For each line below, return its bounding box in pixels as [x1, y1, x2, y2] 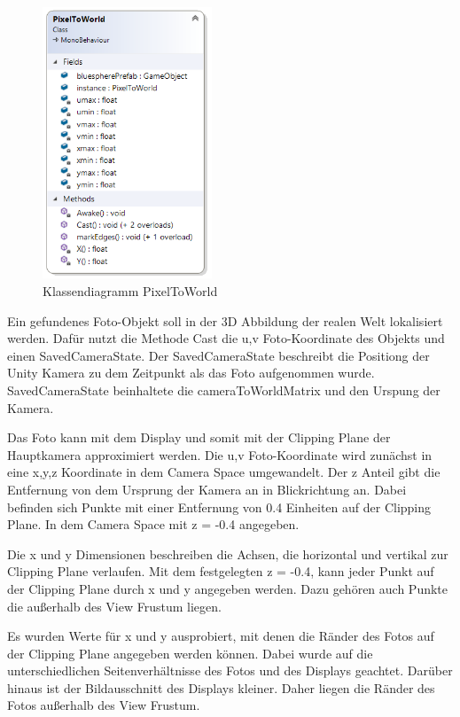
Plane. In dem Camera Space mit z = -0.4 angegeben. [7, 515, 300, 534]
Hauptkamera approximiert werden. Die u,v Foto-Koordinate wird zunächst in [7, 445, 433, 464]
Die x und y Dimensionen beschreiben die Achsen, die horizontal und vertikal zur [7, 544, 448, 563]
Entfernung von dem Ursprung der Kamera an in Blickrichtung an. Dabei [7, 479, 407, 498]
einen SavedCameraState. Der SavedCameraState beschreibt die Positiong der [7, 346, 430, 364]
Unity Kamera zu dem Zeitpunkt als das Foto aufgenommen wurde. [7, 363, 375, 382]
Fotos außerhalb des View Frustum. [7, 696, 200, 714]
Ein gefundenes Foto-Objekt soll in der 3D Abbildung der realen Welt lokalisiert [7, 311, 443, 330]
